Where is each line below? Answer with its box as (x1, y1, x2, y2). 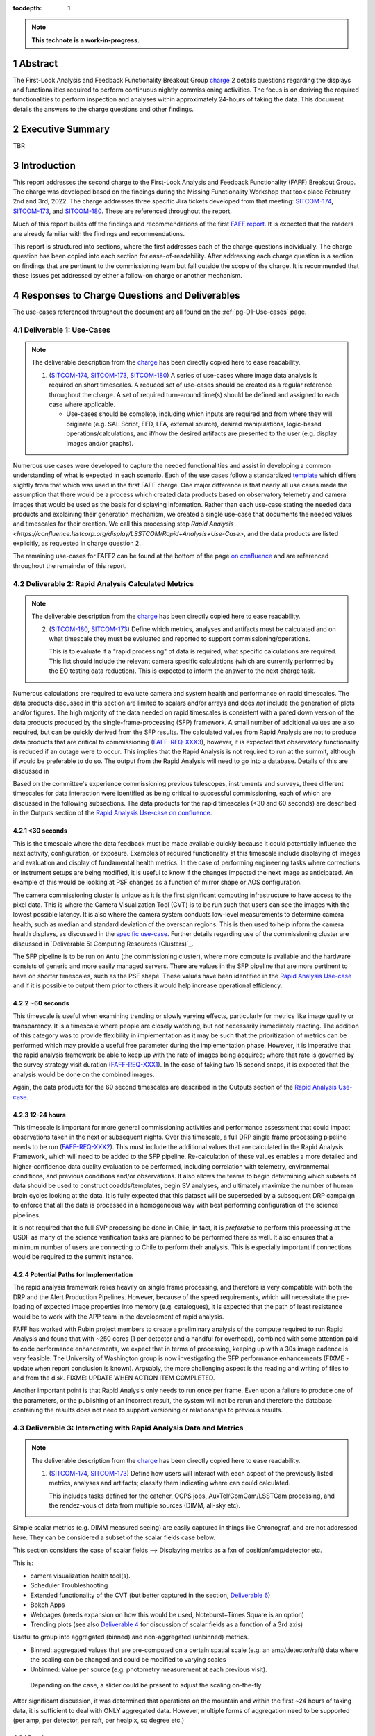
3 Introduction (12, 160, 76, 172)
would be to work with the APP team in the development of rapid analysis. (12, 1312, 224, 1321)
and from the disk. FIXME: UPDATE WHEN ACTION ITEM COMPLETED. (12, 1374, 215, 1382)
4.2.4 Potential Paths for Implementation (12, 1271, 133, 1279)
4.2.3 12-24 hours (12, 1110, 66, 1119)
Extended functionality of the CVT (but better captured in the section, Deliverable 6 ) (30, 1591, 271, 1599)
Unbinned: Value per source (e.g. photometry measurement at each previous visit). (30, 1665, 267, 1674)
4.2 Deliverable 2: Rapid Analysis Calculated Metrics (12, 578, 194, 588)
